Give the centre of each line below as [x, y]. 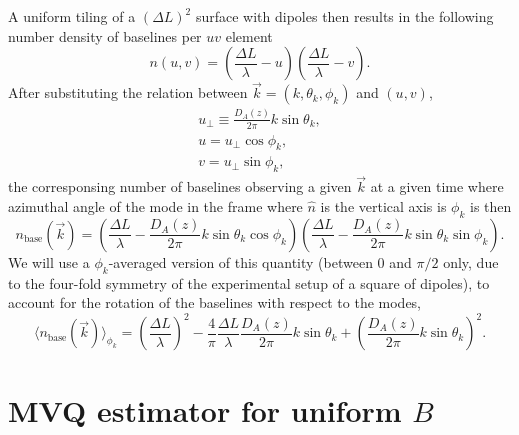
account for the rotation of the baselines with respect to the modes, [215, 302]
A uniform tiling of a [72, 16]
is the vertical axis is [383, 206]
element [249, 35]
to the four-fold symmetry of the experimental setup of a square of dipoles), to [249, 282]
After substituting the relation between [128, 92]
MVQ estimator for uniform [205, 409]
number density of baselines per [105, 35]
